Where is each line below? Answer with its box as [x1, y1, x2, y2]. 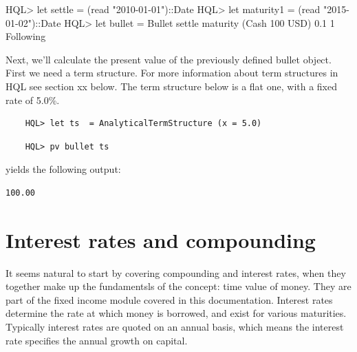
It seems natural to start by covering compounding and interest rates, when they [6, 265, 346, 280]
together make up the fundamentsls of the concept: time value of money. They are [6, 279, 351, 293]
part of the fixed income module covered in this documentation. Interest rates [6, 292, 333, 307]
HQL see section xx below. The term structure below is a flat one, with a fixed [6, 79, 338, 93]
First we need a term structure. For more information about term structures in [6, 65, 338, 80]
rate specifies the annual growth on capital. [6, 333, 188, 347]
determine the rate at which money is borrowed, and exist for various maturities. [6, 306, 347, 320]
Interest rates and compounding [6, 225, 316, 253]
